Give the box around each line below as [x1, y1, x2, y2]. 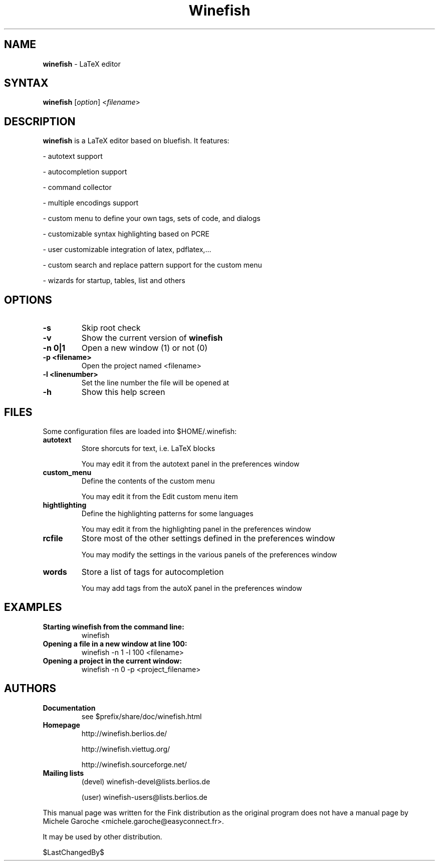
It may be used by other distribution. [43, 832, 162, 841]
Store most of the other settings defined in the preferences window [81, 533, 335, 543]
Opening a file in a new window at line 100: [43, 639, 187, 648]
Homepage [43, 720, 80, 729]
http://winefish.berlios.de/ [81, 729, 167, 738]
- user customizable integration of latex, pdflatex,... [43, 245, 211, 254]
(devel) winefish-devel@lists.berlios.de [81, 777, 210, 786]
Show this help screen [81, 387, 165, 397]
